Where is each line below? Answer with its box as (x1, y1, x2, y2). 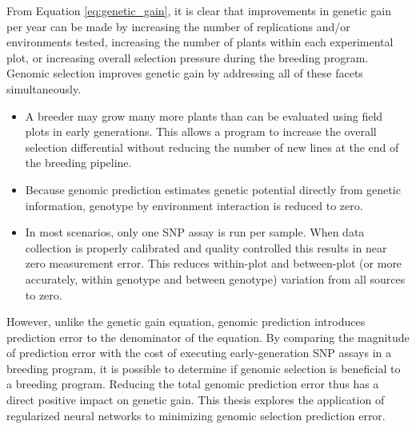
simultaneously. (6, 80, 82, 97)
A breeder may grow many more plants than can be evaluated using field (25, 107, 383, 124)
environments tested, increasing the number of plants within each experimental (6, 34, 394, 50)
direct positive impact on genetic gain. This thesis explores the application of (6, 391, 385, 408)
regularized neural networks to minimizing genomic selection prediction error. (6, 407, 386, 423)
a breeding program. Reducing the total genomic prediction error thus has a (6, 375, 379, 392)
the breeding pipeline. (25, 154, 132, 171)
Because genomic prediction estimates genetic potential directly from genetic (25, 181, 401, 197)
